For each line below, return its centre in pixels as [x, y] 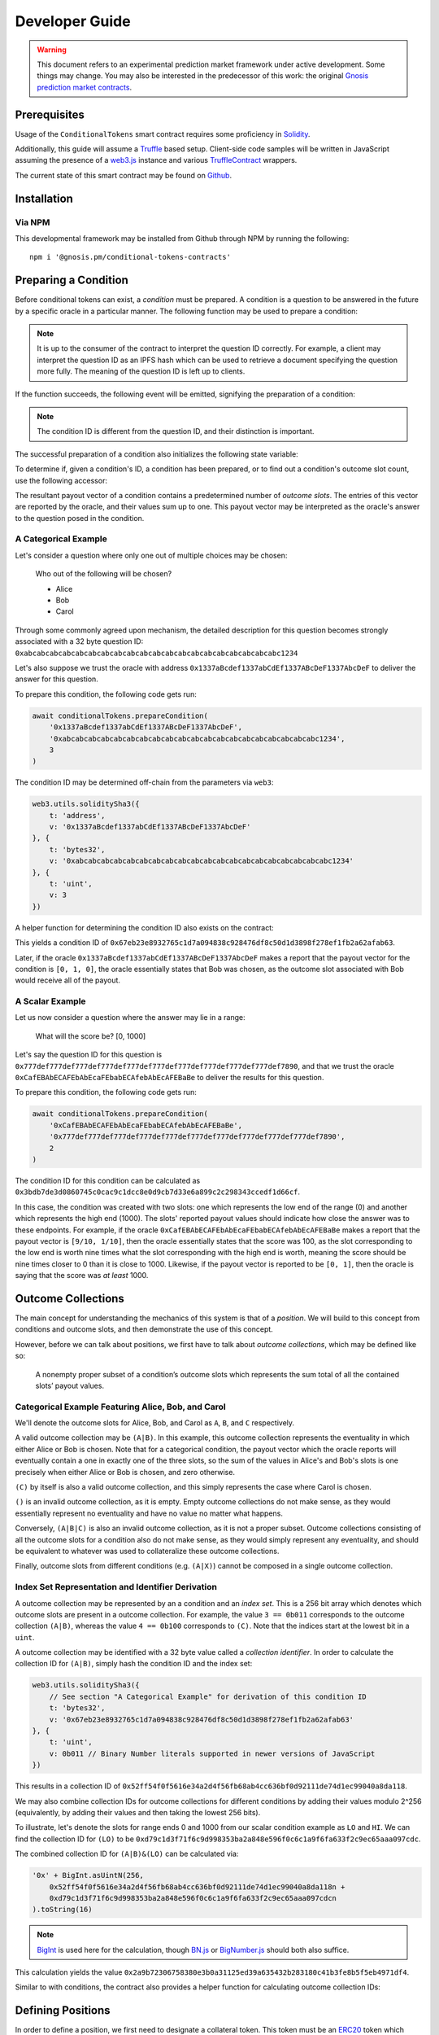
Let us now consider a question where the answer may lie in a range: [130, 1017]
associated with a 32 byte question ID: [79, 641]
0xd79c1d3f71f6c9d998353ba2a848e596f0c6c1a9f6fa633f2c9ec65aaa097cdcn [193, 1898]
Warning [52, 50]
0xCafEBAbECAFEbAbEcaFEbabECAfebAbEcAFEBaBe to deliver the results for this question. [170, 1078]
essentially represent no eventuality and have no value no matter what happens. [149, 1513]
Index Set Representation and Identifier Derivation [116, 1587]
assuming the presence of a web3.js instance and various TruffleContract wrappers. [156, 160]
